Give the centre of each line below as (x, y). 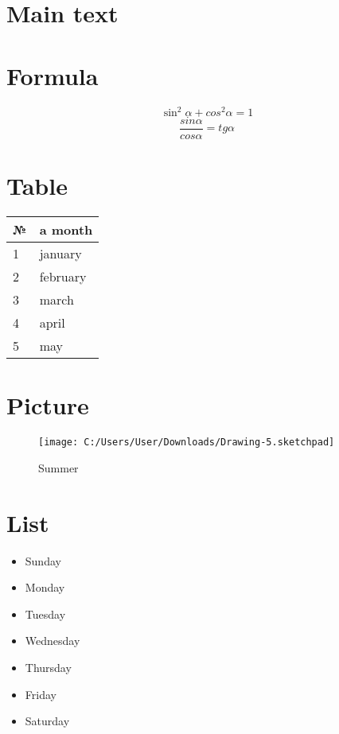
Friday (41, 694)
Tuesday (45, 614)
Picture (48, 405)
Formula (53, 75)
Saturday (47, 721)
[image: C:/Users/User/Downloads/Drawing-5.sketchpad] (187, 443)
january (60, 254)
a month (66, 230)
